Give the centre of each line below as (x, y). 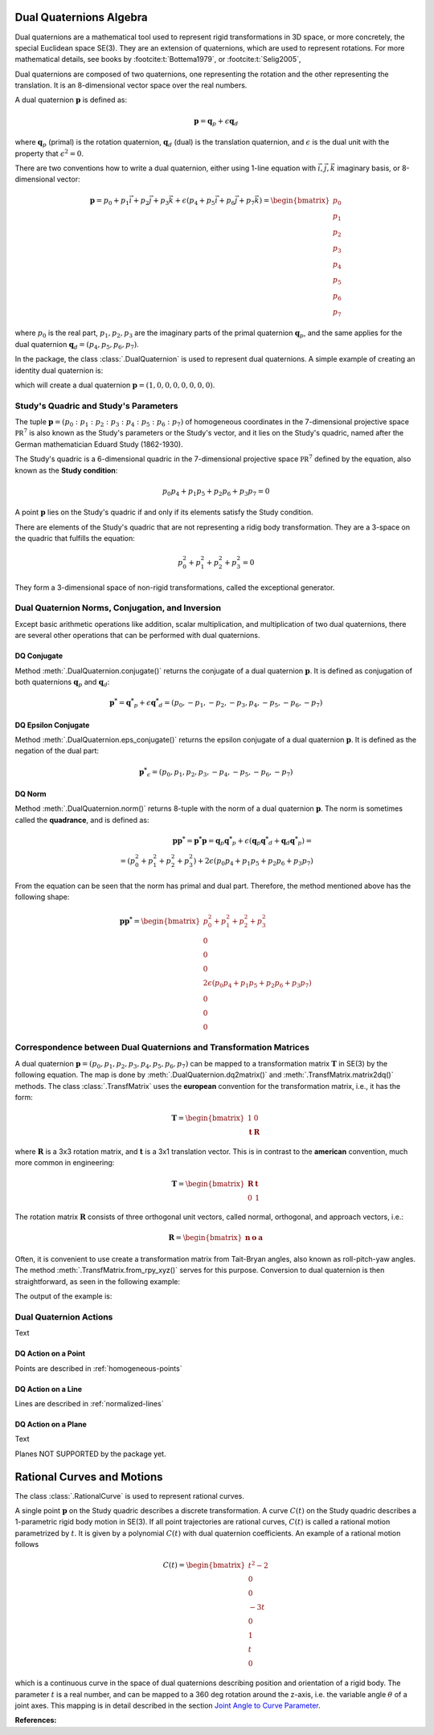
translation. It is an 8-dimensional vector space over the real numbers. (131, 85)
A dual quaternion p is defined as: (71, 100)
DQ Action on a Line (49, 1389)
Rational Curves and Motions (89, 1477)
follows (27, 1545)
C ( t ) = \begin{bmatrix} (204, 1565)
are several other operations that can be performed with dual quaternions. (137, 636)
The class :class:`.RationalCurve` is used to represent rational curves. (129, 1496)
